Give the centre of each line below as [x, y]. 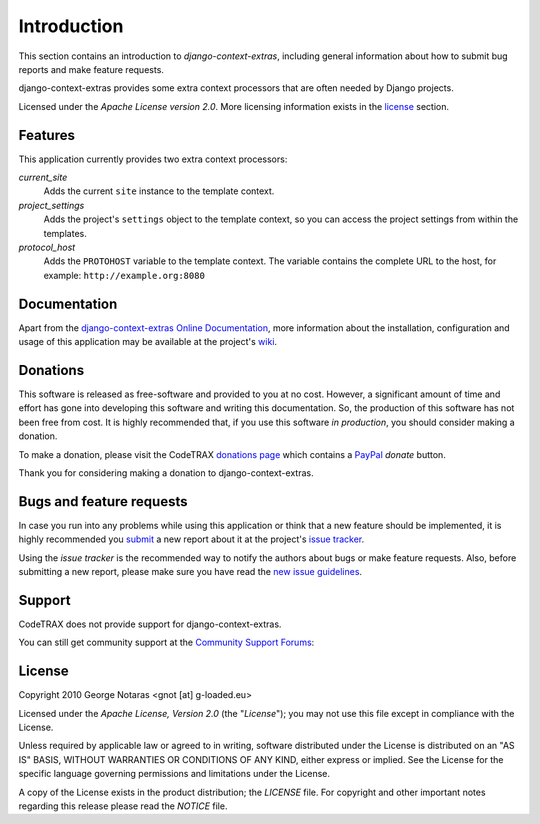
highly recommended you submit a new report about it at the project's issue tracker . [191, 539]
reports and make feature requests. [91, 69]
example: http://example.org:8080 [124, 275]
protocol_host [47, 247]
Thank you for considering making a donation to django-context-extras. [166, 472]
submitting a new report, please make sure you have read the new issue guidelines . [190, 571]
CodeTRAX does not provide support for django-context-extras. [150, 624]
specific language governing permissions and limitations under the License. [174, 774]
